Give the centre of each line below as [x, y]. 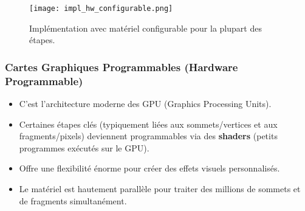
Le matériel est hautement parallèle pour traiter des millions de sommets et [160, 188]
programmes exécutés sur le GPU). [84, 147]
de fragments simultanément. [73, 200]
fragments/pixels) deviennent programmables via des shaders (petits [148, 136]
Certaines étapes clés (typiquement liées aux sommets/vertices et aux [148, 124]
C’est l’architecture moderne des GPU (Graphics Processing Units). [145, 103]
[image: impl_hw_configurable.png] [101, 9]
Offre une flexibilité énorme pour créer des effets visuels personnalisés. [149, 168]
